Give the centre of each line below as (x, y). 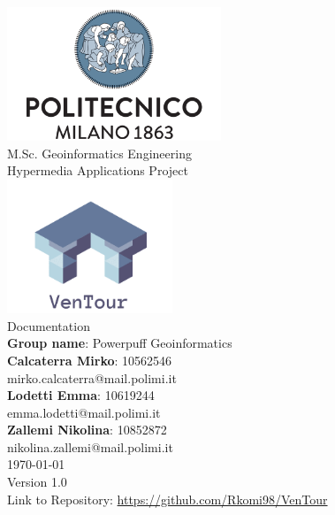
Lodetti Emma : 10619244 (81, 395)
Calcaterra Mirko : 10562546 (90, 360)
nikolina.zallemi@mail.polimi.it (90, 446)
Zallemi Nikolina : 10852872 (87, 430)
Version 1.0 (37, 482)
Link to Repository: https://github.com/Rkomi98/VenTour (167, 499)
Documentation (49, 325)
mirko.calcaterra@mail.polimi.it (92, 377)
